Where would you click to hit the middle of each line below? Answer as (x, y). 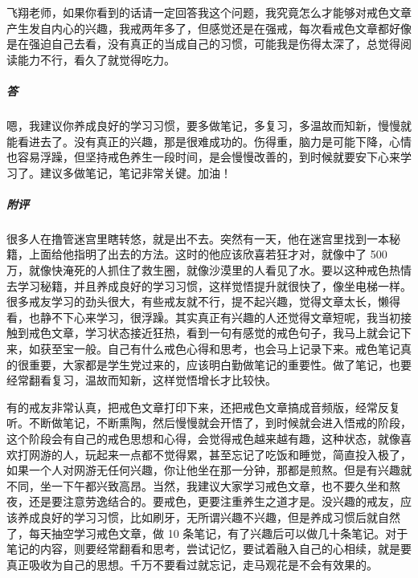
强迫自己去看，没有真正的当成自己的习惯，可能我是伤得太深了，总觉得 (214, 44)
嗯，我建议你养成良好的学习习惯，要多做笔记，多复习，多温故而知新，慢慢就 (209, 125)
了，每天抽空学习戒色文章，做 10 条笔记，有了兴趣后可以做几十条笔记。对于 (207, 533)
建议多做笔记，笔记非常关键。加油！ (135, 172)
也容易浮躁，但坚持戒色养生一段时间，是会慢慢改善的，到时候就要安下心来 (203, 157)
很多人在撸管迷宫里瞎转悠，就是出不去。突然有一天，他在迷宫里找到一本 (198, 238)
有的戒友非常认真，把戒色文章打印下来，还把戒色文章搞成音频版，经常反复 (203, 407)
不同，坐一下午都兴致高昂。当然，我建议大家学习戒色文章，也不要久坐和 (198, 485)
